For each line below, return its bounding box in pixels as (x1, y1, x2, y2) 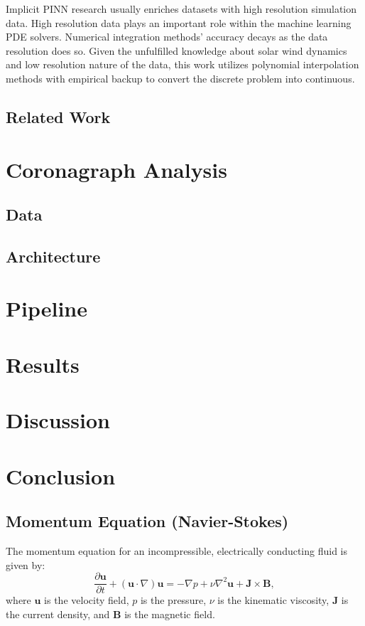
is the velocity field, (44, 593, 129, 608)
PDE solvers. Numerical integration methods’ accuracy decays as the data (6, 29, 328, 44)
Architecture (6, 245, 101, 267)
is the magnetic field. (124, 606, 215, 621)
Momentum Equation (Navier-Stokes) (6, 510, 289, 532)
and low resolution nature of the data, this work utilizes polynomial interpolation (6, 57, 359, 72)
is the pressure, (140, 593, 207, 608)
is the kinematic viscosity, (217, 593, 329, 608)
